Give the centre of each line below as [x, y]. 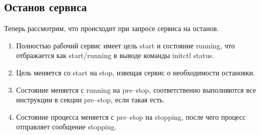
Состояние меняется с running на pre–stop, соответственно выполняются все [136, 89]
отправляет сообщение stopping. [66, 127]
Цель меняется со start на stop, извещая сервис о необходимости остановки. [136, 72]
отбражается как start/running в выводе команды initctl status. [115, 55]
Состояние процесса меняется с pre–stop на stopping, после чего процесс [131, 116]
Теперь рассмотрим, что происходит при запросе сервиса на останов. [112, 28]
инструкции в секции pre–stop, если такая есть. [90, 100]
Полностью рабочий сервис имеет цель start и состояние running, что [125, 45]
